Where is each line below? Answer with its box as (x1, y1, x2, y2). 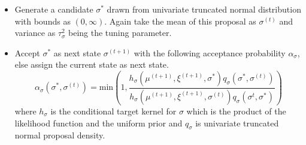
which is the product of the (186, 104, 286, 117)
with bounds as (14, 14, 71, 27)
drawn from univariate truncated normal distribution (107, 3, 301, 15)
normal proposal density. (14, 129, 105, 141)
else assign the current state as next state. (14, 58, 169, 71)
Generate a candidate (14, 3, 93, 15)
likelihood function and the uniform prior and (14, 116, 183, 129)
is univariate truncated (195, 116, 279, 129)
